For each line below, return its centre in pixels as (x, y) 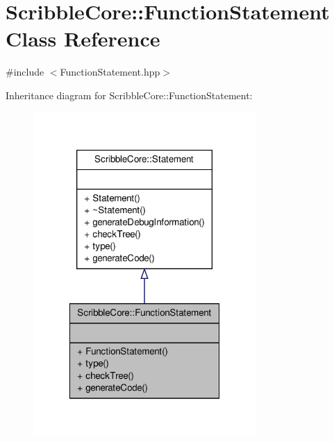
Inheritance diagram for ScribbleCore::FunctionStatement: (129, 95)
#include (25, 72)
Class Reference (83, 39)
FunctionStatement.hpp (110, 72)
